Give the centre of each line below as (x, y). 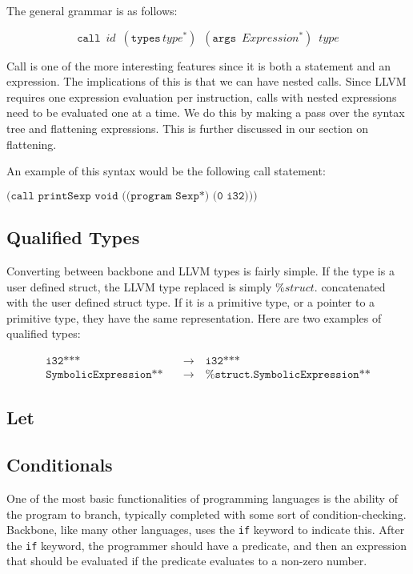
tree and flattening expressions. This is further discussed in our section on (188, 128)
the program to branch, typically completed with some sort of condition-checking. (206, 514)
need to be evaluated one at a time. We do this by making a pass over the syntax (206, 112)
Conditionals (60, 465)
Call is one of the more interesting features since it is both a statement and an (199, 65)
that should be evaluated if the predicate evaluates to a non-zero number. (187, 561)
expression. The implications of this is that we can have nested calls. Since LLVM (206, 81)
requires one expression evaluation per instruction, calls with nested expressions (202, 96)
